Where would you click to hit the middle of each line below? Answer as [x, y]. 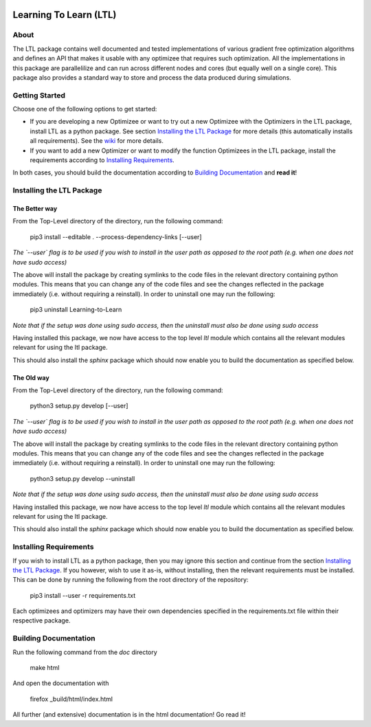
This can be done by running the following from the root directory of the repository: [131, 580]
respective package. [42, 620]
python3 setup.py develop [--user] [79, 406]
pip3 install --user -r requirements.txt [83, 595]
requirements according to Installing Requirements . [102, 160]
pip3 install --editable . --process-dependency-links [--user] [116, 236]
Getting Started [39, 95]
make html [45, 667]
